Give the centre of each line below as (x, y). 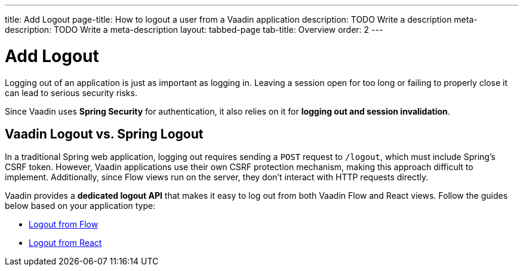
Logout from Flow (64, 224)
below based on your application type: (80, 206)
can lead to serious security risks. (71, 93)
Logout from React (65, 243)
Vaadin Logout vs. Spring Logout (104, 134)
